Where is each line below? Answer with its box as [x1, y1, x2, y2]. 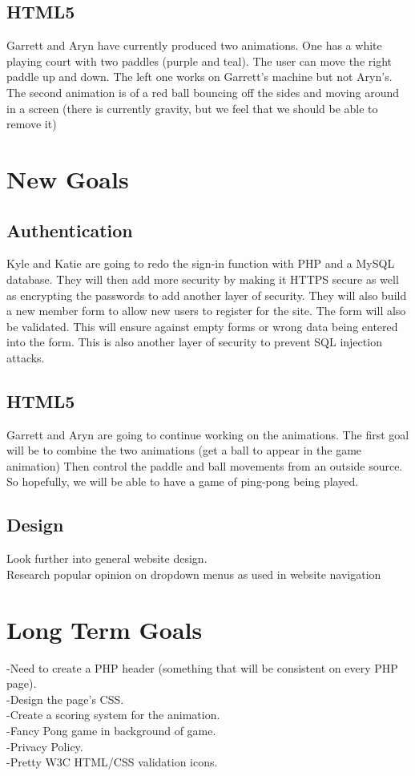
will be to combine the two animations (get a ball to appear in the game [6, 442, 362, 459]
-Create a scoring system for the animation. [6, 706, 220, 723]
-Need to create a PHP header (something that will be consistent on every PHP [6, 659, 398, 676]
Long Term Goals [6, 612, 203, 645]
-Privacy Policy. [6, 738, 83, 754]
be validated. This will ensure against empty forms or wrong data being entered [6, 317, 398, 334]
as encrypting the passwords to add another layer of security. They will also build [6, 286, 407, 303]
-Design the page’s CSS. [6, 690, 124, 707]
